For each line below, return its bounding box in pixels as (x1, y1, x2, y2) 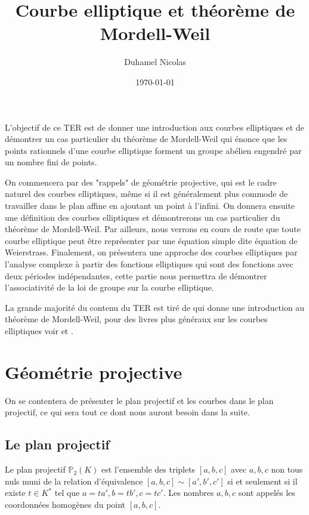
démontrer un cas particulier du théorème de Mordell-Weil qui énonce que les (5, 132, 288, 145)
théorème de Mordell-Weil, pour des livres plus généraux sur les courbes (5, 313, 268, 325)
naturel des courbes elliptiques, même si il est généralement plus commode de (5, 187, 288, 200)
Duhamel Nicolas (124, 55, 186, 68)
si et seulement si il (227, 474, 298, 487)
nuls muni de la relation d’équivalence (5, 474, 143, 487)
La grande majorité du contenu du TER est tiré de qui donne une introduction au (5, 301, 305, 313)
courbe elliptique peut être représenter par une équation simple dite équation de (5, 234, 298, 246)
